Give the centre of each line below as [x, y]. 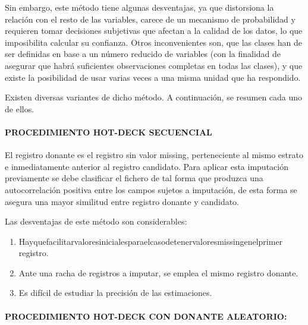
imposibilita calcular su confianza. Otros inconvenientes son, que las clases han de [154, 42]
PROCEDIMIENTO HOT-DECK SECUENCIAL [109, 132]
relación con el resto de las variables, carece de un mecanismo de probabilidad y [150, 19]
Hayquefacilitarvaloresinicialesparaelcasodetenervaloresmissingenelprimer [151, 241]
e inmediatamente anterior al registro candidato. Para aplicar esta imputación [147, 166]
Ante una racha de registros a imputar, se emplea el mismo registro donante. [158, 272]
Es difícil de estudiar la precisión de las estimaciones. [115, 293]
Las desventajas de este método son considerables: [96, 221]
